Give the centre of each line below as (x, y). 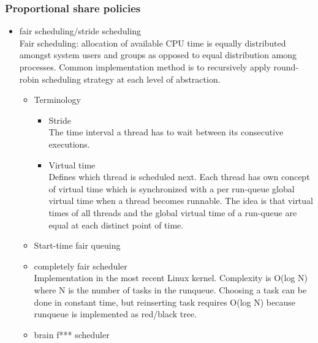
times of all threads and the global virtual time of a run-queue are (173, 212)
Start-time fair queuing (77, 245)
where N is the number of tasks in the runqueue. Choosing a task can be (170, 289)
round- (286, 67)
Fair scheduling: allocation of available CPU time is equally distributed (153, 43)
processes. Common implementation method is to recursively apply (145, 67)
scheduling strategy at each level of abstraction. (131, 79)
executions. (69, 144)
